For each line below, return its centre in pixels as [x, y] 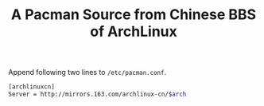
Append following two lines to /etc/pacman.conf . [87, 73]
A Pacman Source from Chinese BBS [134, 15]
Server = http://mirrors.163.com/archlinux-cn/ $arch [97, 94]
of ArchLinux [134, 31]
